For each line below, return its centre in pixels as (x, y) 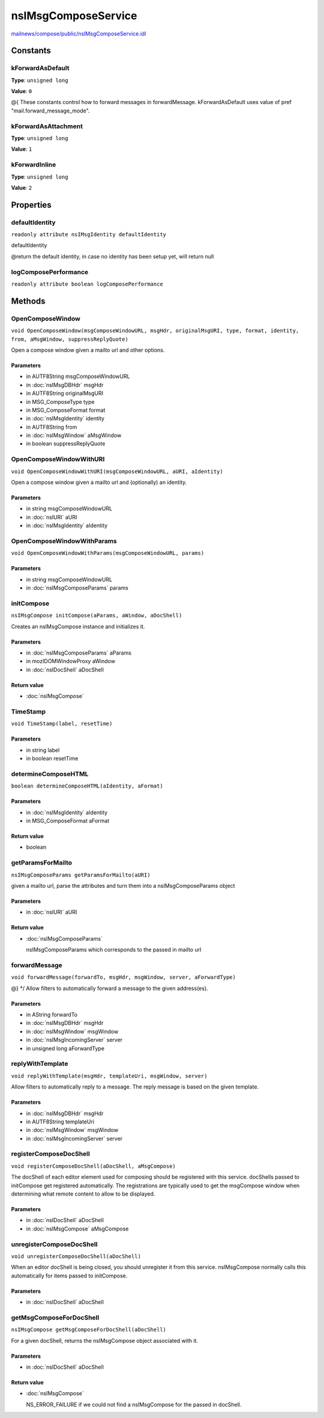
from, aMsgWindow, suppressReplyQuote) (70, 339)
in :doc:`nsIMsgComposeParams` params (77, 588)
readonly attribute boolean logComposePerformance (87, 284)
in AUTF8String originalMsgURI (65, 393)
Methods (28, 301)
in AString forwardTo (52, 1015)
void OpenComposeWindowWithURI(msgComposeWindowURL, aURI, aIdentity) (117, 471)
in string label (43, 750)
